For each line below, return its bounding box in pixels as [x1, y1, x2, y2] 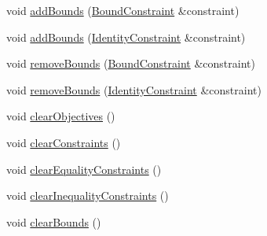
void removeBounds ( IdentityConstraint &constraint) [6, 81, 262, 98]
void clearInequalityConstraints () [6, 187, 169, 204]
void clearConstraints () [6, 134, 121, 150]
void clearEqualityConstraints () [6, 160, 162, 177]
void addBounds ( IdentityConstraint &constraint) [6, 28, 246, 45]
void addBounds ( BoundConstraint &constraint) [6, 2, 240, 18]
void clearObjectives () [6, 108, 115, 124]
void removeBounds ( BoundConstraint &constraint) [6, 55, 255, 72]
